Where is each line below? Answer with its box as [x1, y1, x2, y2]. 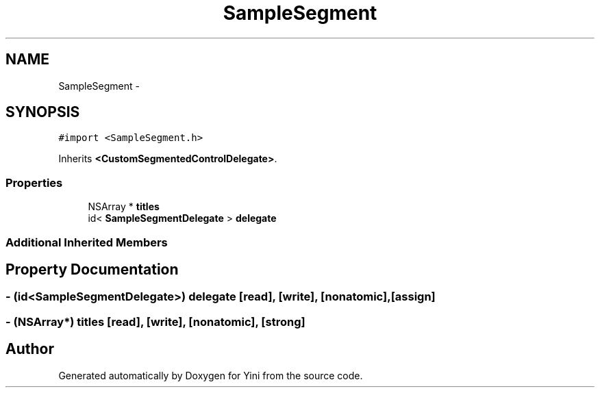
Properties [5, 175, 63, 190]
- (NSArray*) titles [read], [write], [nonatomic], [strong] [5, 314, 305, 329]
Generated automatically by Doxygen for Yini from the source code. [58, 369, 363, 381]
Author [5, 340, 54, 358]
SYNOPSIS [5, 103, 80, 121]
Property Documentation [5, 260, 179, 278]
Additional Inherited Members [5, 235, 168, 249]
